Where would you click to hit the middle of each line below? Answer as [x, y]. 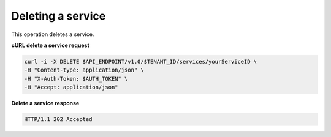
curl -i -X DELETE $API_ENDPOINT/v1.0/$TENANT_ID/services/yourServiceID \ [141, 61]
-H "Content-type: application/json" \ [84, 70]
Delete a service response [45, 103]
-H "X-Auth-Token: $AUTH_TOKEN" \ [76, 79]
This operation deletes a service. [53, 34]
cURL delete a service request [51, 45]
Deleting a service [59, 16]
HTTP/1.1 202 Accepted [58, 120]
